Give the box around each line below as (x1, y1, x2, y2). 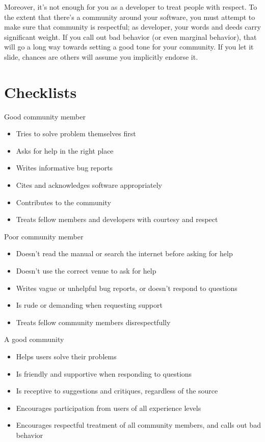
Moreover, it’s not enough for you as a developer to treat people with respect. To (4, 2, 257, 12)
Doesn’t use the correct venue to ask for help (16, 265, 156, 276)
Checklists (4, 81, 77, 102)
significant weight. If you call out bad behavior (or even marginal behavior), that (4, 31, 257, 42)
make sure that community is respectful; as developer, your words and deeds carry (4, 21, 261, 32)
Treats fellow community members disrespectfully (16, 316, 171, 327)
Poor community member (4, 231, 84, 241)
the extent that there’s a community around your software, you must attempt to (4, 11, 255, 22)
